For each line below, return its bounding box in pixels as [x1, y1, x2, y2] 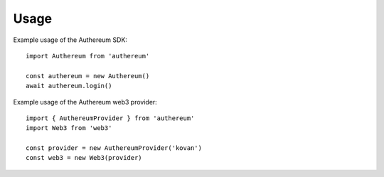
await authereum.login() [26, 82, 112, 90]
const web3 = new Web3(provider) [26, 154, 142, 162]
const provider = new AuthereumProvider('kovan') [26, 144, 203, 152]
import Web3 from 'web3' [26, 124, 112, 132]
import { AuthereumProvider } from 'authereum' [26, 114, 195, 122]
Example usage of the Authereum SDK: [13, 36, 128, 44]
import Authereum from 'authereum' [26, 52, 150, 60]
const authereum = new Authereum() [26, 72, 150, 80]
